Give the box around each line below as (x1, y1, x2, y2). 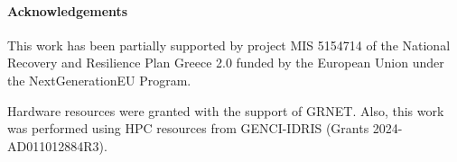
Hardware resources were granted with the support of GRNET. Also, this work (7, 101, 444, 120)
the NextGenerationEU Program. (7, 70, 191, 89)
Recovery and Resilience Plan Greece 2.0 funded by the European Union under (7, 53, 444, 72)
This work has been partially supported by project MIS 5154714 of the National (7, 35, 451, 54)
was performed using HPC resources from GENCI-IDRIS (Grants (7, 119, 369, 138)
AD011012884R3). (7, 136, 107, 155)
